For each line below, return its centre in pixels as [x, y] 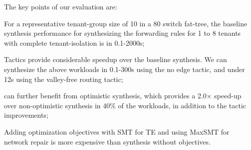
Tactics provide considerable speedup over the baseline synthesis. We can [116, 59]
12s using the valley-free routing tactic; [64, 79]
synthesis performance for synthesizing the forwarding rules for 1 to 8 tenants [123, 33]
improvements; [26, 115]
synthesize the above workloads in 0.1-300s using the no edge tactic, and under [125, 69]
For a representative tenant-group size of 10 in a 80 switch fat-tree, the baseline [126, 23]
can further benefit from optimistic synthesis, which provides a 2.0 [105, 96]
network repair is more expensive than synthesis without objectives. [107, 141]
